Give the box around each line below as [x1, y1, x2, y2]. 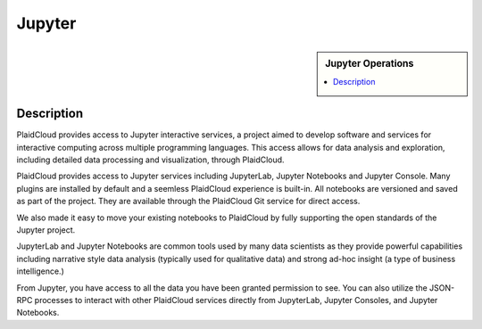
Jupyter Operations [325, 57, 414, 70]
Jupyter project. [16, 225, 76, 235]
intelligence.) [16, 266, 64, 276]
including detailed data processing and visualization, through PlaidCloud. [16, 154, 285, 165]
